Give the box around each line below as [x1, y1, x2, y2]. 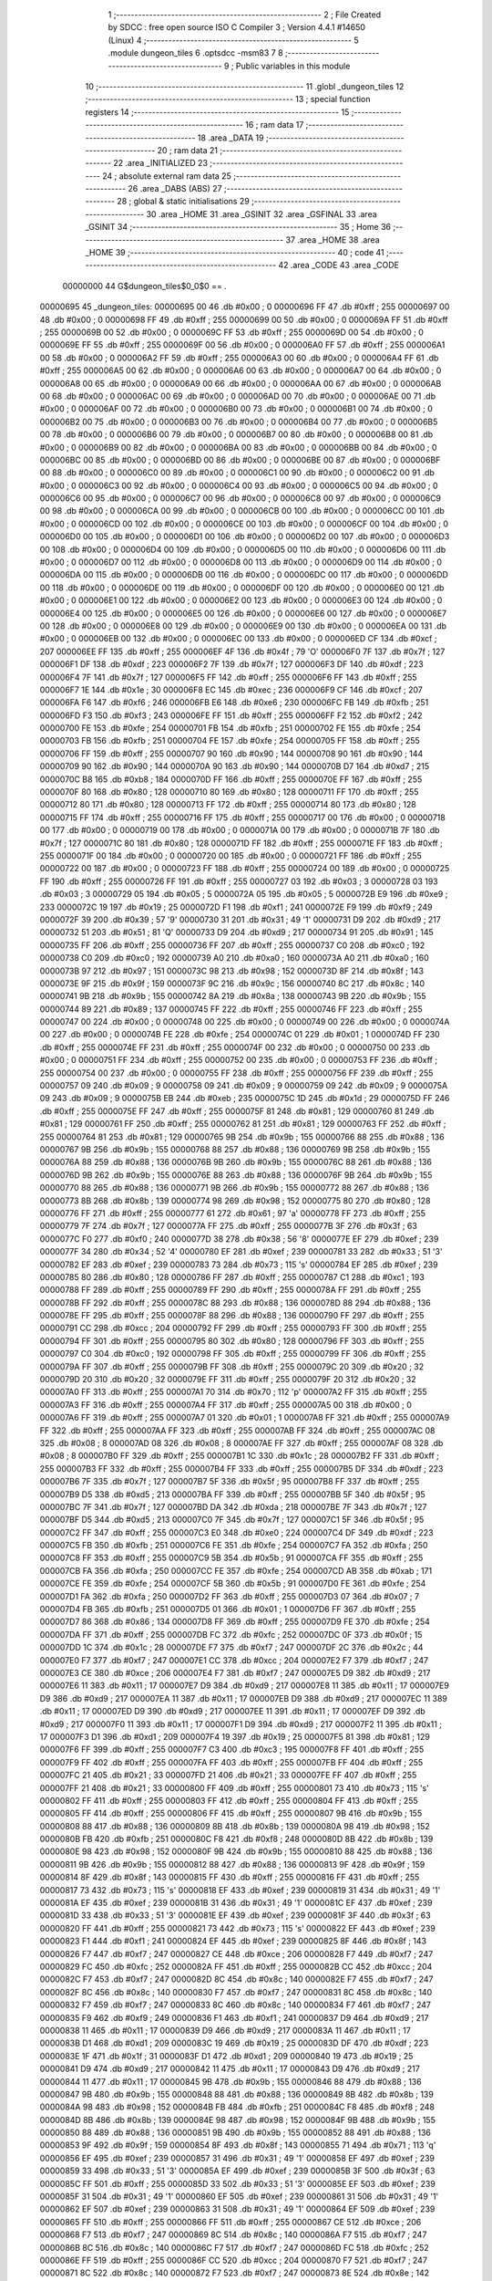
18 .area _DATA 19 [197, 132, 264, 143]
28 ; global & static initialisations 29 [117, 196, 250, 207]
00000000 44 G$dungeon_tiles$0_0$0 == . [62, 280, 227, 291]
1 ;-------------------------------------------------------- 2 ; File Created [108, 9, 382, 20]
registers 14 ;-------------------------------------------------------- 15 [85, 106, 350, 118]
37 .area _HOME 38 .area [285, 234, 380, 245]
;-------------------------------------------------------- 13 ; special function [85, 94, 371, 105]
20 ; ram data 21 [157, 144, 219, 155]
